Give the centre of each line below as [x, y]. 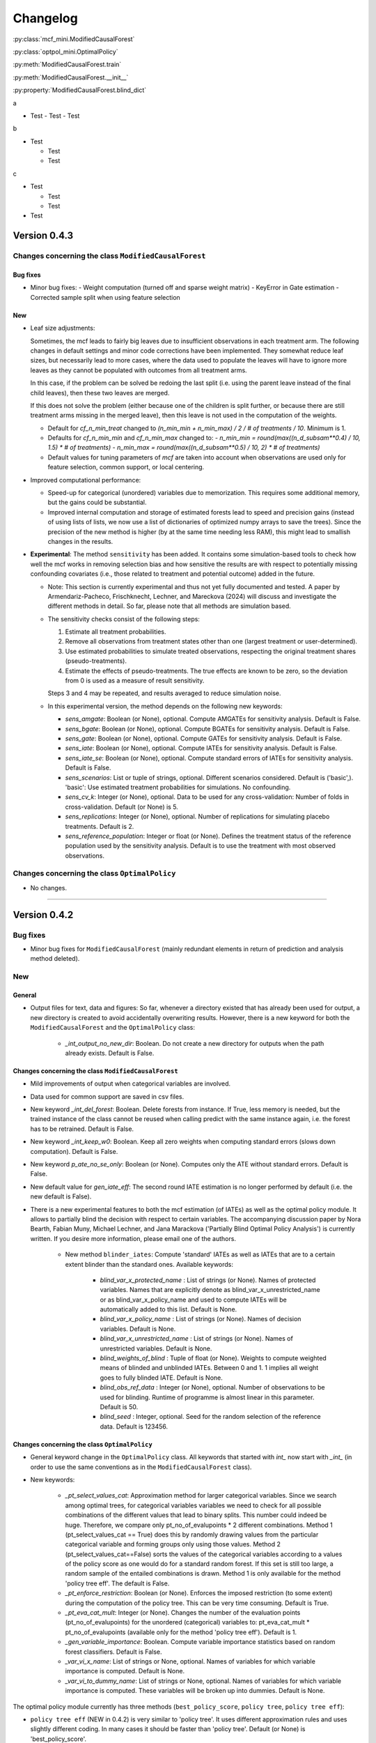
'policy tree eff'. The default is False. [117, 1583]
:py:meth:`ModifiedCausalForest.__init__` [71, 77]
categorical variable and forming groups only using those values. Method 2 [173, 1544]
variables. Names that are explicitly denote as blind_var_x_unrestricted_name [210, 1290]
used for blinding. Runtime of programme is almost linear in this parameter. [207, 1397]
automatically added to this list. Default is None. [169, 1309]
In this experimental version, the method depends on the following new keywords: [165, 706]
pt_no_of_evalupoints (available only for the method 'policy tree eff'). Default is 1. [181, 1632]
